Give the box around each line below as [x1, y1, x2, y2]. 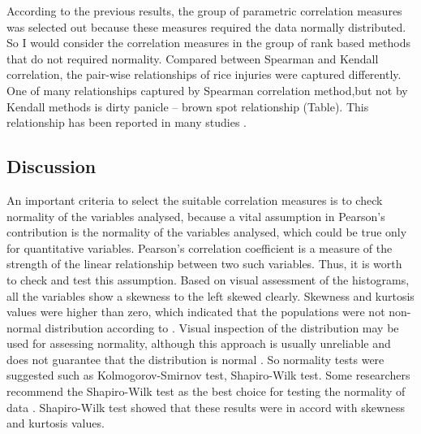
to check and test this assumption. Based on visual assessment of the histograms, [6, 271, 410, 288]
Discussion [6, 154, 97, 179]
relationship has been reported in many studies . [6, 114, 247, 131]
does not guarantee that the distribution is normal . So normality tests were [6, 350, 384, 367]
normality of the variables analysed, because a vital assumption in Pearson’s [6, 207, 385, 224]
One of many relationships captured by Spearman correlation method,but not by [6, 81, 408, 98]
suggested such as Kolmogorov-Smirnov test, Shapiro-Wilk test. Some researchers [6, 367, 410, 384]
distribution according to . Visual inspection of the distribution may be [45, 319, 399, 336]
